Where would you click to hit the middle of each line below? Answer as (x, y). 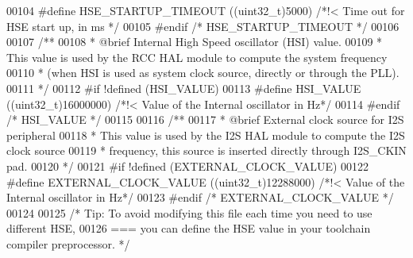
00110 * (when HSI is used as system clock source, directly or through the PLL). (203, 73)
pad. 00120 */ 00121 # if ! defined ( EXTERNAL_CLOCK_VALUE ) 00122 (188, 166)
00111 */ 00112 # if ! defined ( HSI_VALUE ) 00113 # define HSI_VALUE (184, 88)
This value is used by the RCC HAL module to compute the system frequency (197, 57)
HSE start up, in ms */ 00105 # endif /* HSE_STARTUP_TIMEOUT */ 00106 (203, 26)
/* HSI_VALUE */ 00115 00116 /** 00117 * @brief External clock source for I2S (205, 119)
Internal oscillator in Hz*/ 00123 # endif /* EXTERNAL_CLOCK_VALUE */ (200, 197)
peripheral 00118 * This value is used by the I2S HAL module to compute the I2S (206, 135)
